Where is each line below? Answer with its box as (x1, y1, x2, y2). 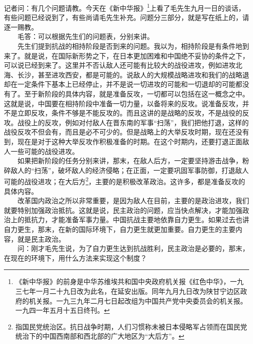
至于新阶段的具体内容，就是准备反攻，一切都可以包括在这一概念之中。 (24, 89, 249, 98)
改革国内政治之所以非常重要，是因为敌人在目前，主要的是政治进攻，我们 (17, 195, 249, 206)
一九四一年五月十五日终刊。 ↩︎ (15, 305, 110, 315)
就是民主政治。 (17, 233, 65, 244)
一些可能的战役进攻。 (10, 146, 79, 156)
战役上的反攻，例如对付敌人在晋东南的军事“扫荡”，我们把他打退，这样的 (17, 117, 249, 127)
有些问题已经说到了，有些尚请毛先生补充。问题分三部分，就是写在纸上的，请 (4, 12, 249, 22)
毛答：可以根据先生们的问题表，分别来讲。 (17, 31, 154, 41)
